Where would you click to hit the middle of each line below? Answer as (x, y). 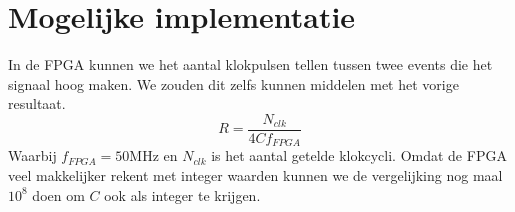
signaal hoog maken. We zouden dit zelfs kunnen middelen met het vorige (233, 83)
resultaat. (37, 103)
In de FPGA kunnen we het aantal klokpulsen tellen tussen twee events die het (250, 64)
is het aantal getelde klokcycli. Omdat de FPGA (359, 155)
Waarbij (32, 155)
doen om (58, 194)
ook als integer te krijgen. (182, 194)
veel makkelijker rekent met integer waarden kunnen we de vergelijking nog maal (255, 175)
